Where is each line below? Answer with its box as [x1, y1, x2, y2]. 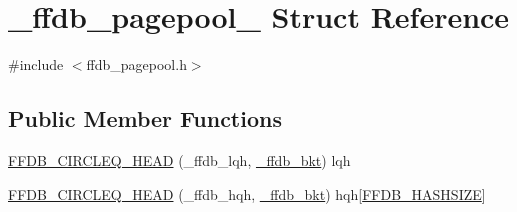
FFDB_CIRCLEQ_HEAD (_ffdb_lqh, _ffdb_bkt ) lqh [8, 149, 351, 170]
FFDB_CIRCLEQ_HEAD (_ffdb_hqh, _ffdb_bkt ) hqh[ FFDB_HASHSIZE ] [8, 183, 486, 204]
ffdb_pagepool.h [86, 54, 187, 75]
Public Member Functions [8, 103, 282, 134]
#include [8, 54, 64, 75]
